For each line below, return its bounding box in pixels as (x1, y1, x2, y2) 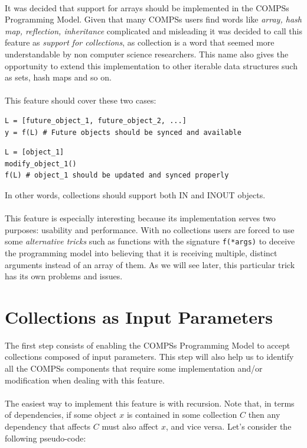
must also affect (102, 420, 159, 432)
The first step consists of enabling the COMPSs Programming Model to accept (5, 339, 290, 351)
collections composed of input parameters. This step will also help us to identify (5, 350, 294, 363)
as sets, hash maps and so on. (5, 71, 112, 83)
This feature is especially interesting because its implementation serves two (5, 212, 276, 224)
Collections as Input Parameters (5, 304, 273, 328)
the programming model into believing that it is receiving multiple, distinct (5, 246, 277, 259)
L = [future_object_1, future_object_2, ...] (5, 116, 187, 125)
